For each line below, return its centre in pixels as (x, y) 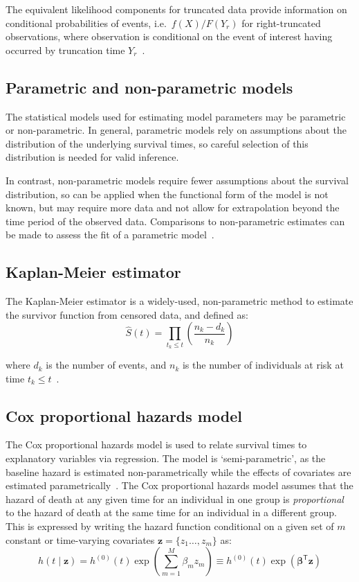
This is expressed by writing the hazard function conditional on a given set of (170, 526)
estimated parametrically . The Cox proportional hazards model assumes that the (179, 485)
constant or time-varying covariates (80, 539)
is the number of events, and (106, 365)
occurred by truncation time (65, 50)
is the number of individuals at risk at (263, 365)
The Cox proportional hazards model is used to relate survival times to (156, 444)
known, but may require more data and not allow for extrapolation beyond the (173, 208)
